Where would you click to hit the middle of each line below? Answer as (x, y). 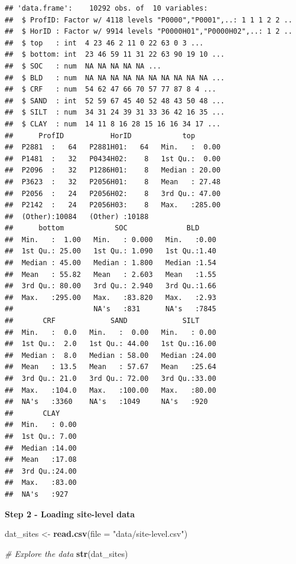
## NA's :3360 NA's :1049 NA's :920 (106, 402)
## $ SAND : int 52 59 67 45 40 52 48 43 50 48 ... (115, 101)
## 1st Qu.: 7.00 (41, 436)
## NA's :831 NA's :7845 (110, 309)
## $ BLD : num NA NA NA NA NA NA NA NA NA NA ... (115, 78)
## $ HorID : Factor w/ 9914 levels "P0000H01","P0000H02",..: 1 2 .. (149, 32)
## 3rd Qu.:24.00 (41, 471)
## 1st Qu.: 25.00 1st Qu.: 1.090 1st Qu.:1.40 (110, 251)
